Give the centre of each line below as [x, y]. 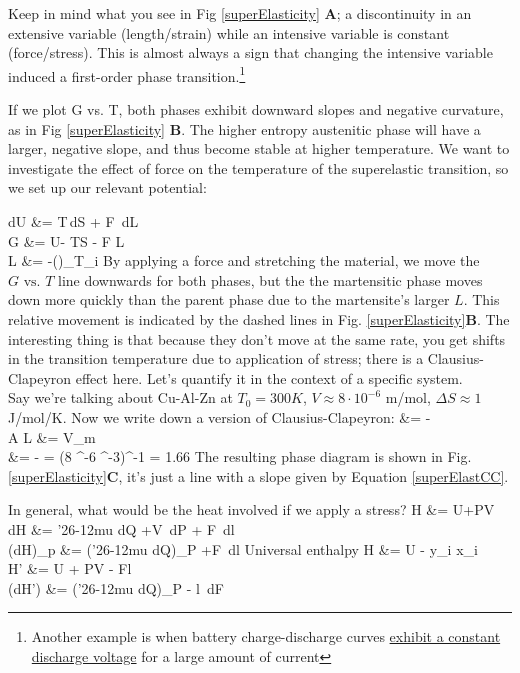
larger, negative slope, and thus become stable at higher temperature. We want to [259, 148]
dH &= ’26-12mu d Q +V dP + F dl [121, 528]
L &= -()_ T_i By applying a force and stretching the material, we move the [244, 260]
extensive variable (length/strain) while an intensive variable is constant [229, 32]
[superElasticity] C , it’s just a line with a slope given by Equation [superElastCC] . [258, 475]
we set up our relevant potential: [107, 187]
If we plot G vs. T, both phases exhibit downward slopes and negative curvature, [256, 109]
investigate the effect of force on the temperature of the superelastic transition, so [258, 167]
